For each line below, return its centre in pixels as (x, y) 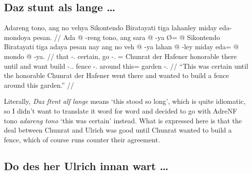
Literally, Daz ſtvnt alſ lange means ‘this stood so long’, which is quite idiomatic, (125, 101)
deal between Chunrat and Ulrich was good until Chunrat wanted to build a (118, 130)
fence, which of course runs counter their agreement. (82, 139)
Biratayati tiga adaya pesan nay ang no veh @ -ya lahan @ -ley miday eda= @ (121, 47)
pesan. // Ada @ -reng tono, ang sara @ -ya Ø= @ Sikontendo (126, 37)
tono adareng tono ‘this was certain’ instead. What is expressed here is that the (123, 120)
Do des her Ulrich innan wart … (86, 165)
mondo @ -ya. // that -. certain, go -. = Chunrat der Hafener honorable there (120, 56)
